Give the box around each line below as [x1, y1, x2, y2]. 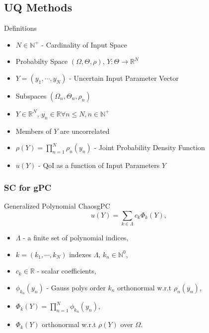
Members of [15, 125, 52, 136]
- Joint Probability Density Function [94, 142, 205, 153]
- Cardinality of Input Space [41, 39, 128, 50]
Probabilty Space [15, 56, 68, 66]
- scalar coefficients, [37, 266, 96, 276]
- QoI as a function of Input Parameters [38, 160, 160, 170]
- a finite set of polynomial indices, [23, 232, 129, 243]
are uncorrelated [60, 125, 110, 136]
